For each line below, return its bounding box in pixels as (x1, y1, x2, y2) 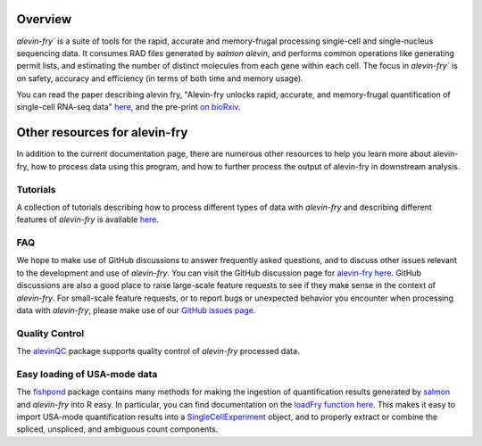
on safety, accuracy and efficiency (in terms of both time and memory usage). (16, 72, 303, 84)
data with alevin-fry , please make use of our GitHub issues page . (16, 305, 256, 316)
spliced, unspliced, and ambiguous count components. (16, 424, 219, 434)
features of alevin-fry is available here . (16, 214, 160, 225)
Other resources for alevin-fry (16, 125, 188, 140)
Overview (16, 12, 72, 27)
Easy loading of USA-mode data (16, 368, 158, 380)
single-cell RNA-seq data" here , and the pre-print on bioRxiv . (16, 102, 241, 112)
